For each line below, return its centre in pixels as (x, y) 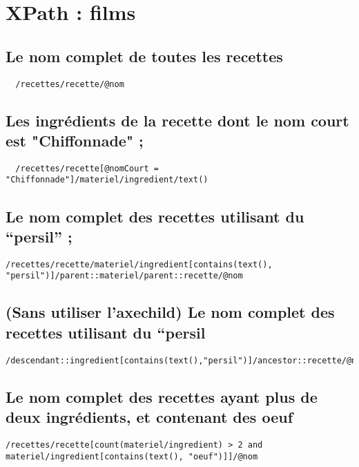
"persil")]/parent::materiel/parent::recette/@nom (124, 276)
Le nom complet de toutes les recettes (144, 56)
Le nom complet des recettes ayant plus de (162, 396)
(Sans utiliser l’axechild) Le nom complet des (170, 312)
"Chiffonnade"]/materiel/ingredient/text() (107, 180)
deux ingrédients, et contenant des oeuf (149, 417)
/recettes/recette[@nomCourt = (87, 168)
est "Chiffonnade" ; (75, 141)
